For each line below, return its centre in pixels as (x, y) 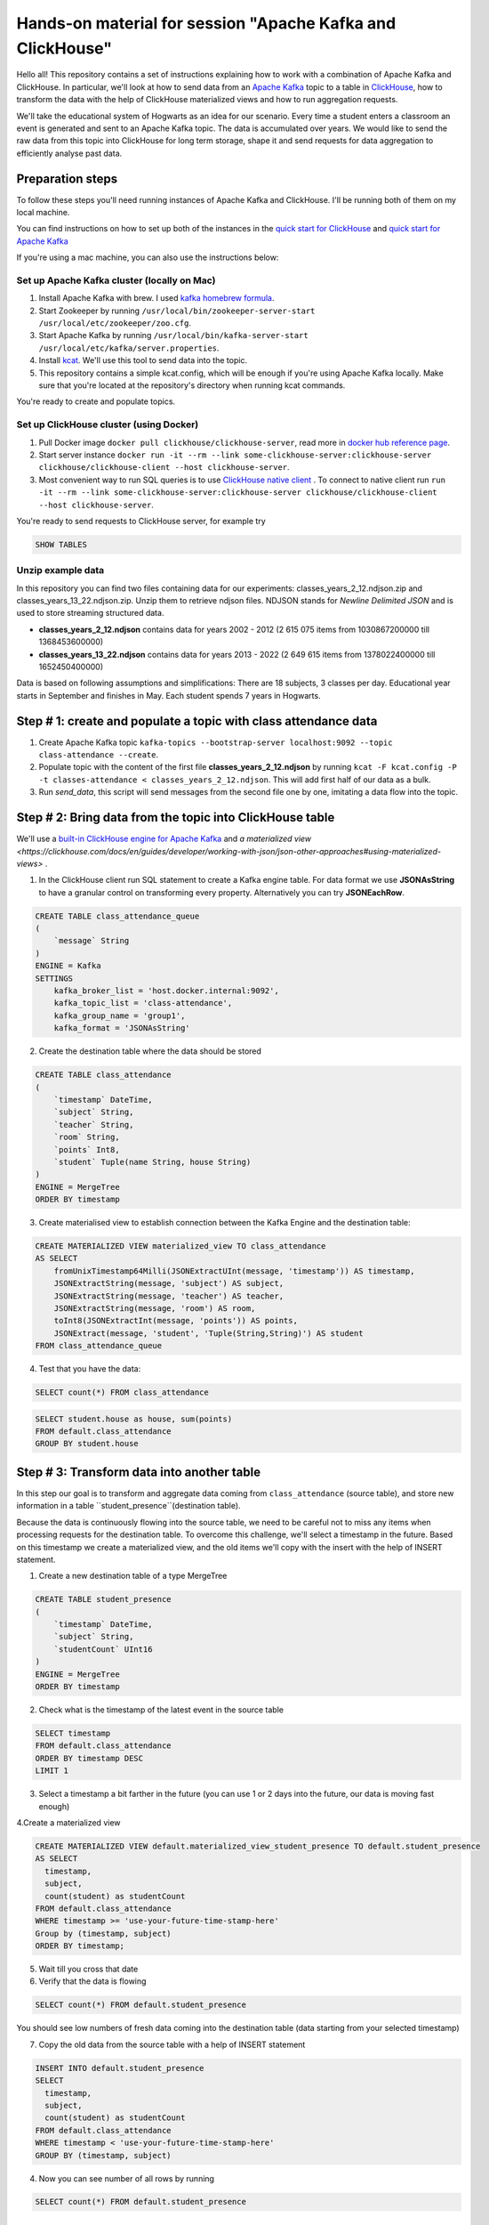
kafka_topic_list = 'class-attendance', (143, 1003)
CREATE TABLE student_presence (104, 1599)
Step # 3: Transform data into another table (139, 1472)
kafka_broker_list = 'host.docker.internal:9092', (166, 991)
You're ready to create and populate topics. (96, 401)
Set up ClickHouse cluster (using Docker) (108, 425)
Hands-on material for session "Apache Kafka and (206, 23)
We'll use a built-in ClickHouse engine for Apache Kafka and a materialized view (164, 839)
